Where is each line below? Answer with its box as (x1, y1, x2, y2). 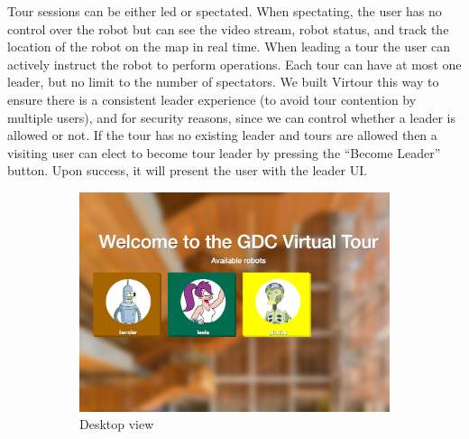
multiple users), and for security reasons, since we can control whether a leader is (7, 107, 455, 126)
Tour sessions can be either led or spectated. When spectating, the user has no (7, 2, 442, 20)
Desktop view (79, 415, 154, 434)
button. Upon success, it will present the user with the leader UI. (7, 161, 368, 180)
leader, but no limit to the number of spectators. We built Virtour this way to (7, 72, 439, 91)
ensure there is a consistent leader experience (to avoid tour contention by (7, 89, 417, 108)
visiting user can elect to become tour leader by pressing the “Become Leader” (7, 143, 441, 162)
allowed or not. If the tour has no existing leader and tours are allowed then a (7, 126, 437, 145)
